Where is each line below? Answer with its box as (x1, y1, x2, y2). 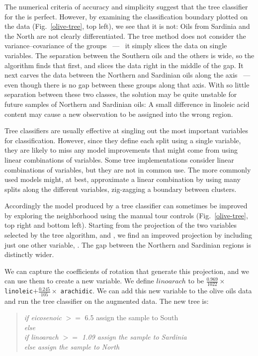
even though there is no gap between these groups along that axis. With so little (4, 79, 250, 89)
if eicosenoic (24, 312, 62, 323)
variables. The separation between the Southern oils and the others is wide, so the (4, 50, 255, 60)
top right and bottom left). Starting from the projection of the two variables (4, 220, 237, 230)
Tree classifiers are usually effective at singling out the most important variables (4, 125, 248, 136)
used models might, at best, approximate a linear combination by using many (4, 174, 241, 184)
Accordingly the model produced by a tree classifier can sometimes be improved (4, 200, 248, 211)
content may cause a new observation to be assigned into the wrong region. (4, 108, 233, 119)
